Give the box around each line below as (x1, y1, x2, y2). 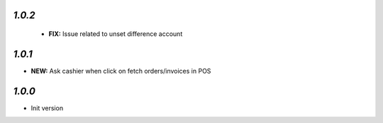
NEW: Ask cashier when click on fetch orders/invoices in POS (30, 66, 211, 75)
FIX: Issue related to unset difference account (48, 30, 183, 38)
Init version (30, 103, 64, 112)
